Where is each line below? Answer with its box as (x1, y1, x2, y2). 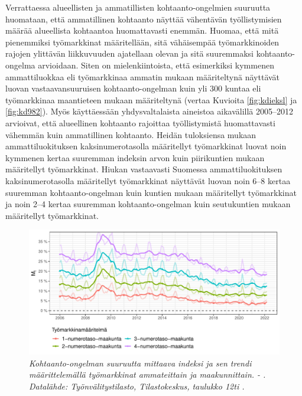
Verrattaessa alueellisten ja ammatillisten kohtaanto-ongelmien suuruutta (5, 1, 271, 13)
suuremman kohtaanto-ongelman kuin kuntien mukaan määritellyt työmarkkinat (5, 186, 297, 198)
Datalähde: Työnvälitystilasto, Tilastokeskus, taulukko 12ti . (29, 380, 245, 392)
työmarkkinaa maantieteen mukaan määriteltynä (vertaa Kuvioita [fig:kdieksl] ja (5, 93, 297, 106)
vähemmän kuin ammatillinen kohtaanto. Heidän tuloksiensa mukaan (5, 128, 256, 140)
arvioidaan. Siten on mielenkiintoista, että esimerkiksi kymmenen (38, 58, 274, 71)
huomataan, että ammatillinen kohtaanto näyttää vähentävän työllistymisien (5, 12, 282, 25)
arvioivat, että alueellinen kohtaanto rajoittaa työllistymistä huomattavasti (5, 116, 275, 129)
